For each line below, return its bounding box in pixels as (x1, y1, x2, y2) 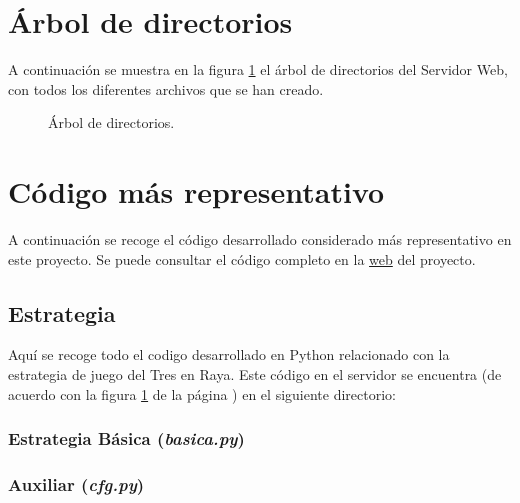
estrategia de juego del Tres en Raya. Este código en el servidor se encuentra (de (8, 364, 502, 385)
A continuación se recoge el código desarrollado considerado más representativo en (8, 229, 512, 250)
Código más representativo (8, 171, 385, 212)
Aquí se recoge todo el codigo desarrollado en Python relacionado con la (8, 344, 450, 365)
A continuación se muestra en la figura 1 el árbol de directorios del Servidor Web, (8, 59, 508, 80)
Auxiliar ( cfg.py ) (8, 471, 145, 496)
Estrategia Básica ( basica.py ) (8, 426, 245, 451)
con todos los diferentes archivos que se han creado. (8, 78, 324, 99)
